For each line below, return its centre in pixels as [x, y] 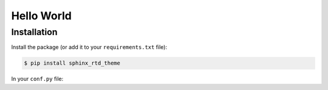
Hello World [42, 16]
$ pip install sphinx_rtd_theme [72, 63]
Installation [34, 32]
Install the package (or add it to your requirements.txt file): [89, 47]
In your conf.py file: [37, 79]
